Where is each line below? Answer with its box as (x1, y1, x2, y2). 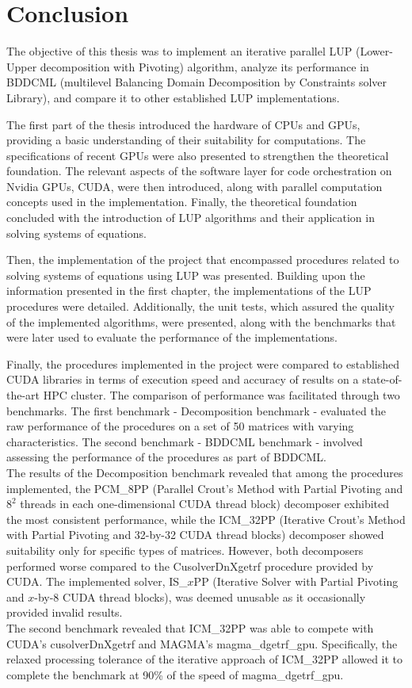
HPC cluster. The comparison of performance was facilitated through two (43, 387, 400, 403)
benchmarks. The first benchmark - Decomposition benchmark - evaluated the (6, 402, 386, 419)
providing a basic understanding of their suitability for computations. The (6, 132, 366, 148)
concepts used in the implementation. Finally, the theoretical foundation (6, 193, 357, 210)
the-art (6, 387, 40, 403)
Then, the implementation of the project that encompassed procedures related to (6, 251, 399, 268)
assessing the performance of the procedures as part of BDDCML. (6, 449, 326, 465)
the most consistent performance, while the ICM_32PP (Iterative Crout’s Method (6, 510, 406, 527)
